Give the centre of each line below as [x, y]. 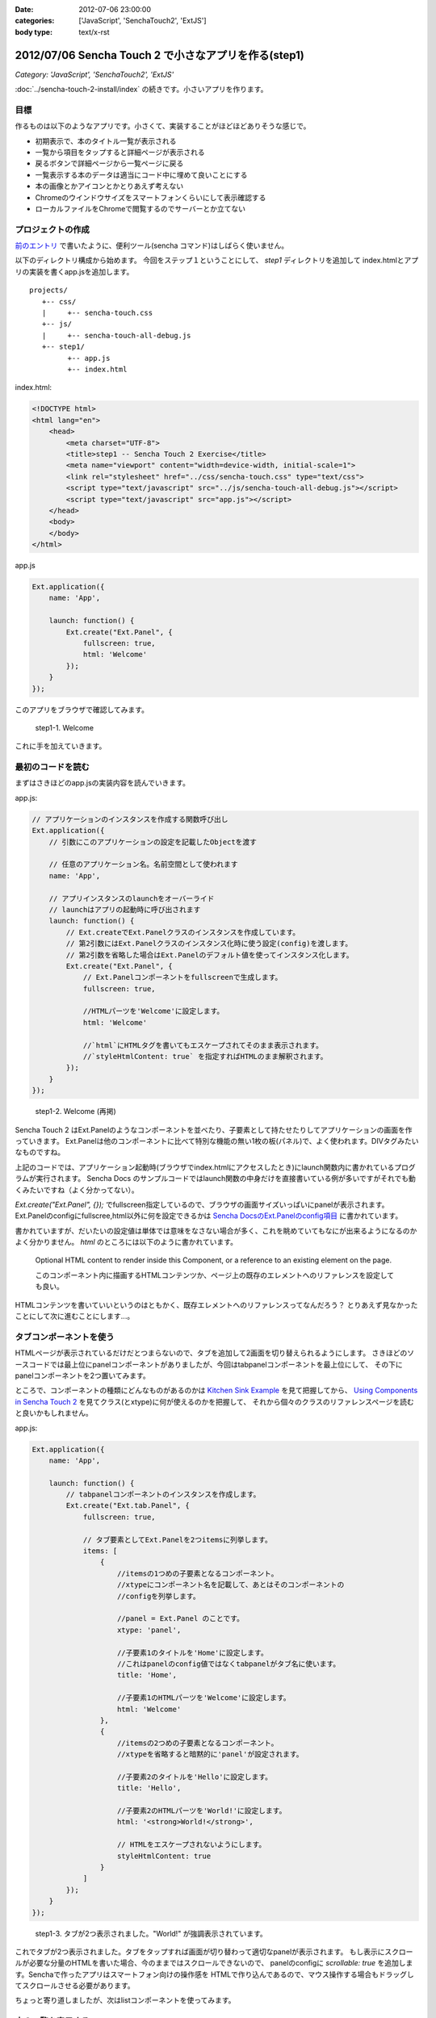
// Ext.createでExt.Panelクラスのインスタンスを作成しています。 [183, 932]
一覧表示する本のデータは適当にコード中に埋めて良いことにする [141, 174]
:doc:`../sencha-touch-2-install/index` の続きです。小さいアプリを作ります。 [141, 90]
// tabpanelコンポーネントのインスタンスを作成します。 [163, 1495]
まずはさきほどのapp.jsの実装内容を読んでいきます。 [102, 783]
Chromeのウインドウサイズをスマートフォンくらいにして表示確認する [151, 197]
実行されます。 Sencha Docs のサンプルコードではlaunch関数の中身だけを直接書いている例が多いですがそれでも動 [226, 1179]
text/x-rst [94, 31]
